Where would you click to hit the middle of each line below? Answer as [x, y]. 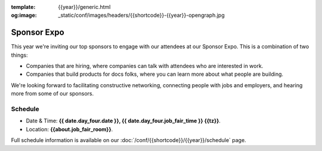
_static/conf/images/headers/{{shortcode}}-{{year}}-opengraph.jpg [141, 16]
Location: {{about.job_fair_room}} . [69, 129]
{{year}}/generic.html [84, 7]
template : [23, 7]
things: [19, 55]
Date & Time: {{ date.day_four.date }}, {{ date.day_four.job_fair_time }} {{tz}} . [123, 121]
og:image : [24, 16]
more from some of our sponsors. [52, 94]
